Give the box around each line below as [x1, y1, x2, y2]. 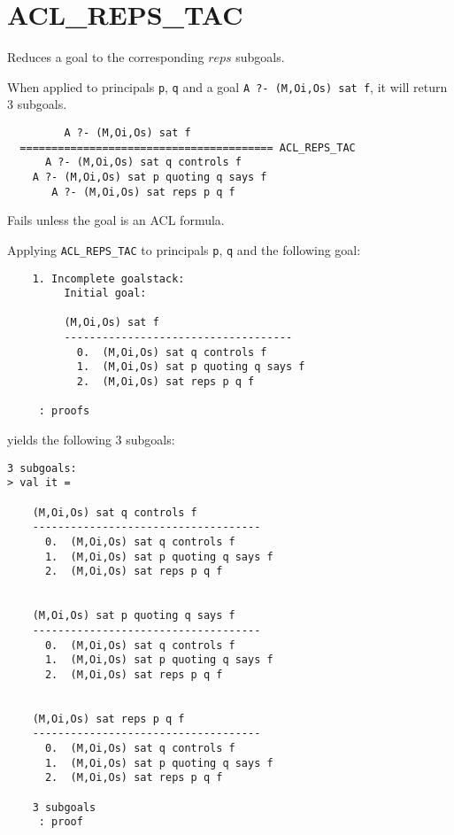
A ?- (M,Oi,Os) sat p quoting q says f [32, 170, 267, 183]
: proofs [38, 405, 90, 418]
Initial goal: [64, 287, 147, 300]
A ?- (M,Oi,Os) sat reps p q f [51, 185, 235, 198]
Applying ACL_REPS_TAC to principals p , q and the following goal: [7, 240, 361, 259]
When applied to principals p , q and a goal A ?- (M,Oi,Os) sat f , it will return [7, 77, 448, 96]
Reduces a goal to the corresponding [7, 48, 204, 66]
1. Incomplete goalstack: [32, 272, 185, 285]
